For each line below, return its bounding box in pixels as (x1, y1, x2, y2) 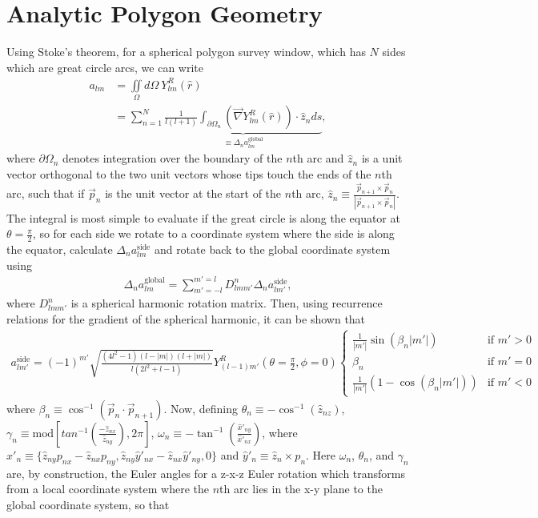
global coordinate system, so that (6, 496, 170, 512)
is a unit (361, 150, 403, 167)
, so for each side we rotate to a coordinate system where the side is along (32, 225, 395, 242)
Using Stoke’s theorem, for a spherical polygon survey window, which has (6, 43, 366, 60)
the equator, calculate (6, 240, 113, 257)
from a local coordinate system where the (6, 480, 210, 497)
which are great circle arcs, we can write (6, 58, 203, 75)
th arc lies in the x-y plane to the (219, 480, 383, 497)
